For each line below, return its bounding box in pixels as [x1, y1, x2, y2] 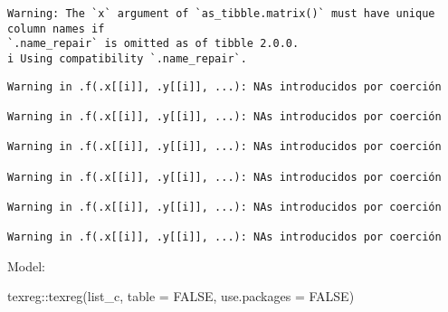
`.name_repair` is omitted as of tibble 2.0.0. [7, 37, 300, 51]
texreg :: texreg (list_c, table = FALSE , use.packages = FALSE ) [7, 287, 355, 306]
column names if [7, 22, 105, 35]
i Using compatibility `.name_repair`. [7, 52, 247, 65]
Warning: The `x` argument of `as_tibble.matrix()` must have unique [7, 7, 435, 20]
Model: [7, 256, 46, 275]
